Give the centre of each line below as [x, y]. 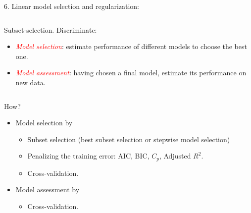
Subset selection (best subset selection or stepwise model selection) [129, 139]
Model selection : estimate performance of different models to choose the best [131, 46]
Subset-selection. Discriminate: [50, 29]
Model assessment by [48, 189]
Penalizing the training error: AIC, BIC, [88, 156]
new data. [30, 82]
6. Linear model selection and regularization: [72, 6]
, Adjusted [175, 156]
